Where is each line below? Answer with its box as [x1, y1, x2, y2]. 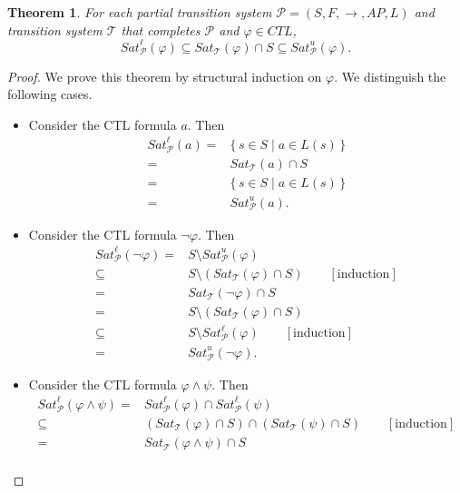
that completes [121, 20, 201, 39]
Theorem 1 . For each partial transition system [7, 3, 272, 21]
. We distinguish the [334, 66, 446, 85]
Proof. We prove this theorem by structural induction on [7, 66, 322, 85]
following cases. [7, 84, 93, 104]
